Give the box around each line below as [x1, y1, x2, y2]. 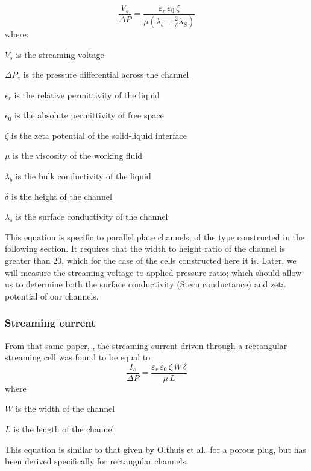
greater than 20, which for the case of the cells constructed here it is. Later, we [5, 254, 297, 267]
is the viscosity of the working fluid [13, 149, 143, 162]
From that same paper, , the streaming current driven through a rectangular [5, 339, 287, 351]
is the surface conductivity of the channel [16, 210, 168, 223]
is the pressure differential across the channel [23, 68, 189, 81]
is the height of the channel [11, 190, 112, 202]
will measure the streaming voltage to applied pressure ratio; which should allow [5, 266, 302, 278]
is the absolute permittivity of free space [14, 109, 164, 121]
